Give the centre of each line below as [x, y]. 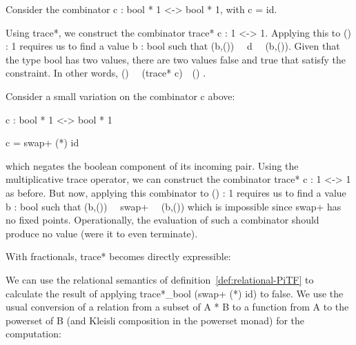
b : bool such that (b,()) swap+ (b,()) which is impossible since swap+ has [174, 206]
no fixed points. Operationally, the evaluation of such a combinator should [162, 220]
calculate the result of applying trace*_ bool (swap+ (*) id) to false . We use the [175, 293]
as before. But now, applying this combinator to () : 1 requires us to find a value [176, 192]
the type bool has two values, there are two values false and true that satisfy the [176, 59]
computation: [33, 334]
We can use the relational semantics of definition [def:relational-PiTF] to [160, 279]
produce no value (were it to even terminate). [102, 233]
